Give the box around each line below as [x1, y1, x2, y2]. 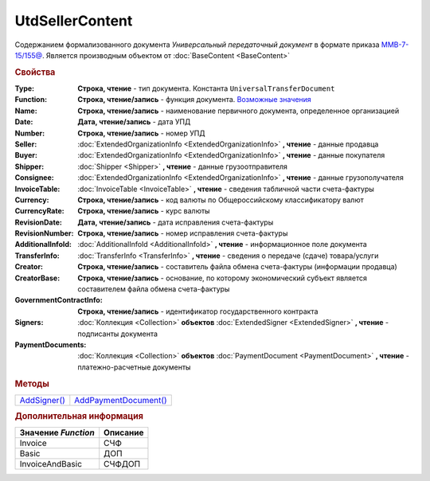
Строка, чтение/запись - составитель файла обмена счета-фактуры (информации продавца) [77, 262, 397, 272]
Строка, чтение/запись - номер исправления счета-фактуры [77, 229, 288, 238]
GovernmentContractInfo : [14, 295, 103, 305]
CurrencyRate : [14, 206, 65, 216]
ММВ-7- [381, 40, 409, 49]
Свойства [14, 66, 56, 77]
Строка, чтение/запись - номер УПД [77, 128, 205, 138]
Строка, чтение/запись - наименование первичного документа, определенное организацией [77, 106, 400, 115]
